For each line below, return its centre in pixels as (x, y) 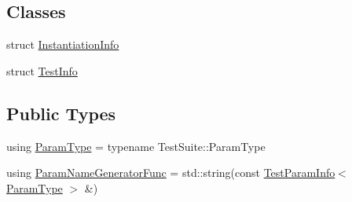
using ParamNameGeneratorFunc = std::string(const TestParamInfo (171, 173)
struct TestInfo (42, 70)
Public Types (61, 113)
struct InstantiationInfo (63, 44)
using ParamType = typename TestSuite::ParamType (136, 146)
